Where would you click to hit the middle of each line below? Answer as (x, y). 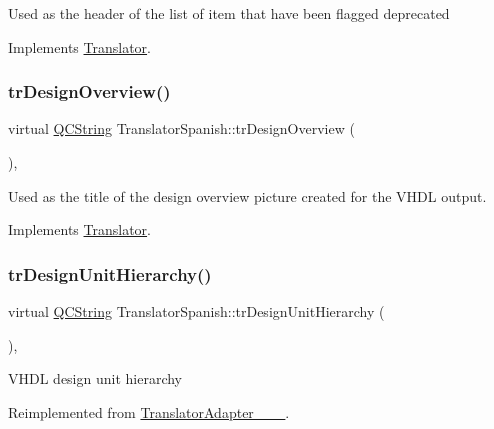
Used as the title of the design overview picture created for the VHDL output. (247, 195)
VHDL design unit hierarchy (95, 378)
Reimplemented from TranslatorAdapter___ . (149, 411)
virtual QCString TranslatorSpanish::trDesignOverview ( (181, 128)
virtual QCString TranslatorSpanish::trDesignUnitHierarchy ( (196, 311)
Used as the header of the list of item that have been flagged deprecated (229, 13)
